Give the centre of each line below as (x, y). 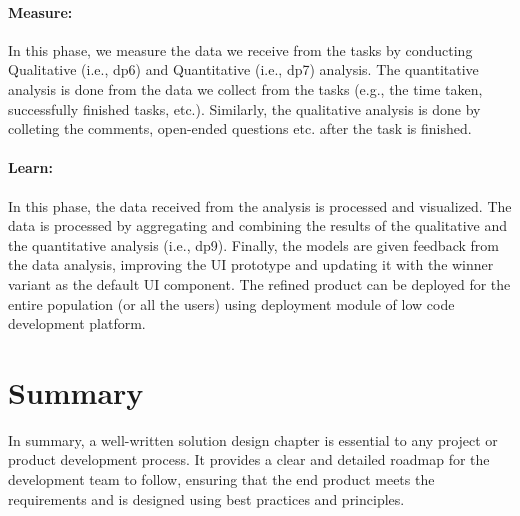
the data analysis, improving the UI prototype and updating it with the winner (251, 264)
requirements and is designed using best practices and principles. (206, 498)
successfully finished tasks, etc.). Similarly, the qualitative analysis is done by (244, 108)
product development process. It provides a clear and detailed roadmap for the (249, 459)
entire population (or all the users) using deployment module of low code (231, 303)
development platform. (77, 323)
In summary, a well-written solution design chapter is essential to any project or (253, 439)
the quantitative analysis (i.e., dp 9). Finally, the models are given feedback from (253, 244)
